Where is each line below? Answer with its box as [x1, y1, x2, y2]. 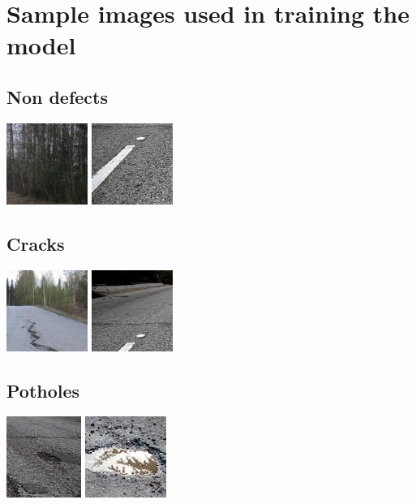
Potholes [6, 377, 80, 403]
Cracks [6, 230, 65, 256]
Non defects [6, 84, 109, 109]
